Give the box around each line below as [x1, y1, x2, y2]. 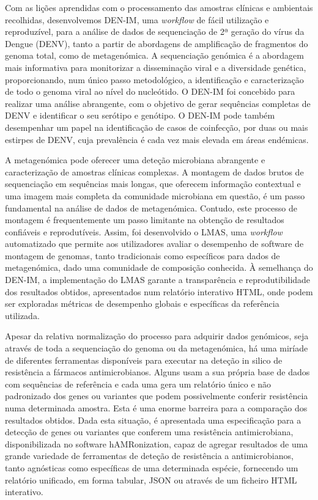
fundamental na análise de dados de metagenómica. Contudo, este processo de [5, 201, 297, 214]
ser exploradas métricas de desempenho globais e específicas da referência [5, 297, 279, 310]
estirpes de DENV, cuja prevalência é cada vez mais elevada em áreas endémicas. [5, 133, 309, 145]
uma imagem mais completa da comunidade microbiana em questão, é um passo [5, 189, 305, 202]
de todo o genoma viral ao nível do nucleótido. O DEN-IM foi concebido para [5, 85, 295, 98]
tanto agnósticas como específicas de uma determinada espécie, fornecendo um [5, 461, 298, 474]
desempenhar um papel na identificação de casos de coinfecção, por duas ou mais [5, 120, 308, 133]
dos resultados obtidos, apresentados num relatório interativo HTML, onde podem [5, 285, 313, 298]
